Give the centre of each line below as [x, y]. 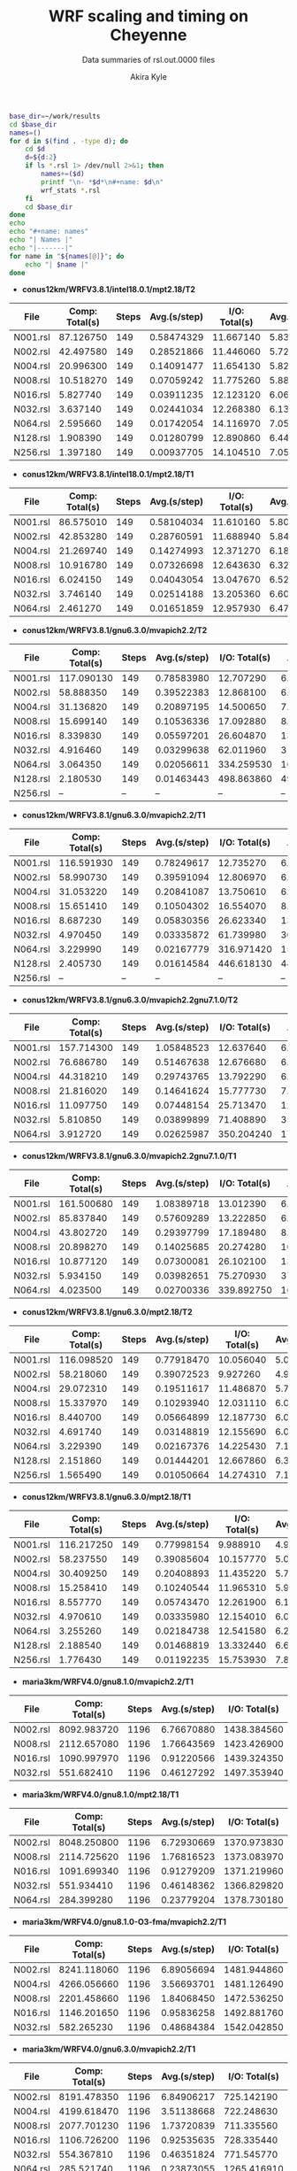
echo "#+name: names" [49, 232]
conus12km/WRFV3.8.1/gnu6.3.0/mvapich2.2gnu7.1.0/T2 [130, 1000]
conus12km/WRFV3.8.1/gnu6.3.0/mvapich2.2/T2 [114, 630]
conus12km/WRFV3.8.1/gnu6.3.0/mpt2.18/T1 [107, 1497]
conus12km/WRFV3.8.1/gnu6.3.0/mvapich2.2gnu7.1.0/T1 [129, 1156]
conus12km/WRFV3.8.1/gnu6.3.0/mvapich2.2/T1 [114, 815]
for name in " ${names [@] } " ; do [67, 256]
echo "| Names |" [41, 240]
